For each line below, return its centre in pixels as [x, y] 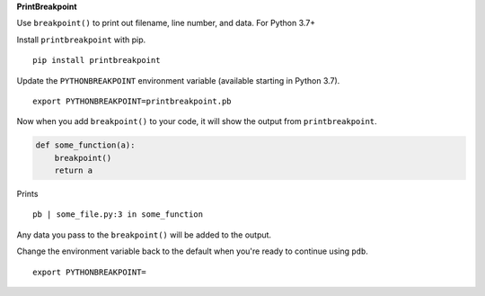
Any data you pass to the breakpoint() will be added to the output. [144, 235]
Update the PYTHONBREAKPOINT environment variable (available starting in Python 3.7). [178, 80]
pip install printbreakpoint [97, 60]
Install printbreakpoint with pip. [81, 40]
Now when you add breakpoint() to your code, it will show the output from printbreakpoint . [197, 121]
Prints [27, 194]
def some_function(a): [85, 145]
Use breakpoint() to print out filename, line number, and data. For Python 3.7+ [166, 23]
